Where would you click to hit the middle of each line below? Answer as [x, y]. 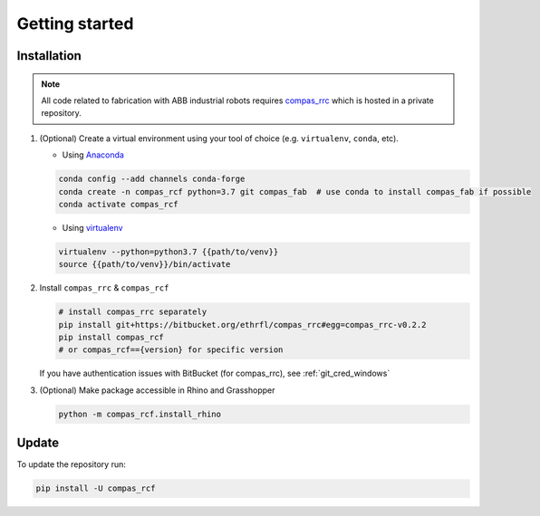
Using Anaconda [93, 155]
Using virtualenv [92, 227]
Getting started [75, 24]
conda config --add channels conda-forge [152, 179]
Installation [49, 56]
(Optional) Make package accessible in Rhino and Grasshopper [157, 390]
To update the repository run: [71, 464]
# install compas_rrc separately [133, 312]
